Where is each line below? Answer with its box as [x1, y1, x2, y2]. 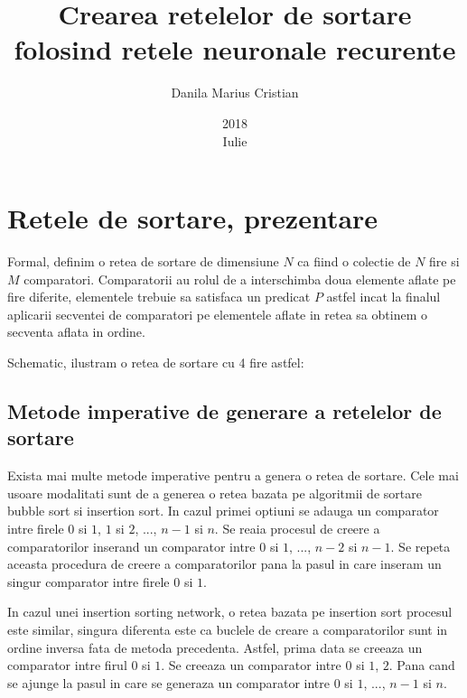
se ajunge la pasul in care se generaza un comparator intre [7, 673, 331, 692]
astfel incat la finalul [326, 287, 441, 306]
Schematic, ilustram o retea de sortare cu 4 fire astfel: [7, 353, 304, 371]
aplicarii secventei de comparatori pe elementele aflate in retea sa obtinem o [7, 304, 427, 323]
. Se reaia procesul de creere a [214, 518, 380, 537]
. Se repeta [390, 536, 451, 555]
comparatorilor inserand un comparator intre [7, 536, 256, 555]
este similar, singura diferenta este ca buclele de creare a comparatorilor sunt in [7, 619, 448, 638]
